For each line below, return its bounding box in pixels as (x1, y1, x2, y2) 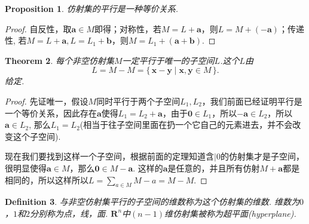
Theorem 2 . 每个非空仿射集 (5, 54, 114, 66)
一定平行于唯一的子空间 (122, 54, 215, 66)
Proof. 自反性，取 (5, 22, 72, 35)
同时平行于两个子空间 (96, 94, 180, 107)
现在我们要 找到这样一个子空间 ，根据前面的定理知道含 (5, 150, 214, 162)
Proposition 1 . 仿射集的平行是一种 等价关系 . (5, 2, 178, 14)
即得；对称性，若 (94, 22, 162, 35)
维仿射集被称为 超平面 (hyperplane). (164, 207, 296, 219)
